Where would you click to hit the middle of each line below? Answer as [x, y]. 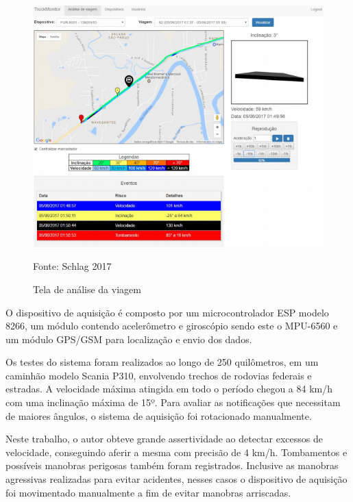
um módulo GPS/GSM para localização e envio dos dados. [129, 339]
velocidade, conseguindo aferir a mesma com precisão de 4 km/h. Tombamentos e [176, 452]
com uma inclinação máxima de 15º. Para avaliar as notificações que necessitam [173, 402]
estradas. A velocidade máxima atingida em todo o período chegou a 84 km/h [169, 389]
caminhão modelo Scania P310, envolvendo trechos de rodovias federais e [159, 375]
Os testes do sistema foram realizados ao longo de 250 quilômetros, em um [162, 362]
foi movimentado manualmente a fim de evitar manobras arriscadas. [148, 492]
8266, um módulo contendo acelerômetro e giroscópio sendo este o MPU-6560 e [172, 326]
